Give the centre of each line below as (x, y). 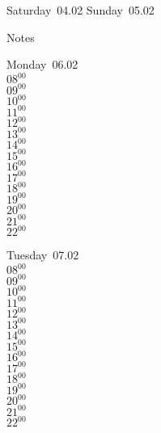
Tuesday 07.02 (43, 255)
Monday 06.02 (42, 64)
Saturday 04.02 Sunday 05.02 (80, 10)
